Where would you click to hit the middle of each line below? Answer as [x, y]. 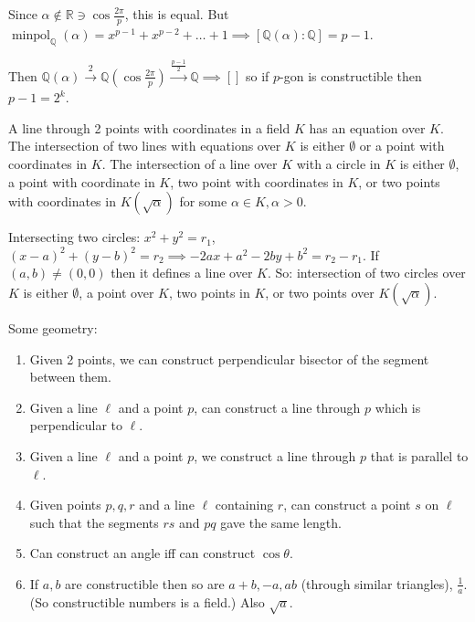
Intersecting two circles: [74, 237]
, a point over [116, 292]
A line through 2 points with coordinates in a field [149, 127]
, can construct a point [347, 505]
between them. [70, 377]
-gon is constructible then [351, 75]
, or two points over [320, 292]
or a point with [402, 146]
